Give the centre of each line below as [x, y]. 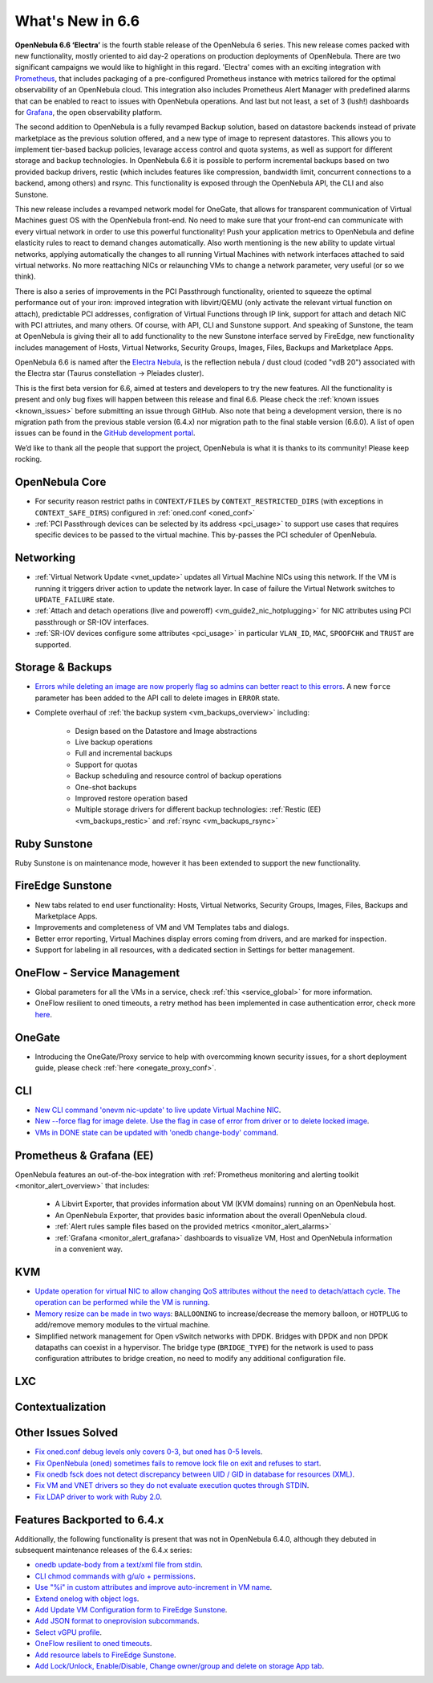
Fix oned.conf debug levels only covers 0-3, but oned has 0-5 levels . [149, 1452]
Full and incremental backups [123, 753]
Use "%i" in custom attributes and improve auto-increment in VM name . [154, 1587]
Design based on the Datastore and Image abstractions [166, 731]
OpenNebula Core [61, 482]
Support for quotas [106, 764]
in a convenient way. [89, 1249]
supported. [53, 644]
